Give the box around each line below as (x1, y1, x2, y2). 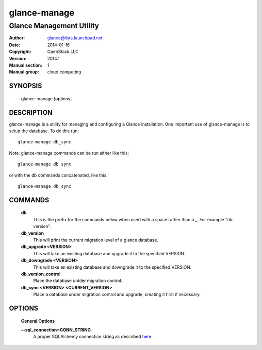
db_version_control (21, 271, 61, 277)
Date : (9, 42, 20, 48)
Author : (9, 35, 25, 41)
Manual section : (9, 62, 43, 68)
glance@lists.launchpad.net (47, 35, 103, 41)
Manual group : (9, 69, 39, 75)
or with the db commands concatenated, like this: (9, 172, 108, 178)
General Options (21, 318, 55, 324)
